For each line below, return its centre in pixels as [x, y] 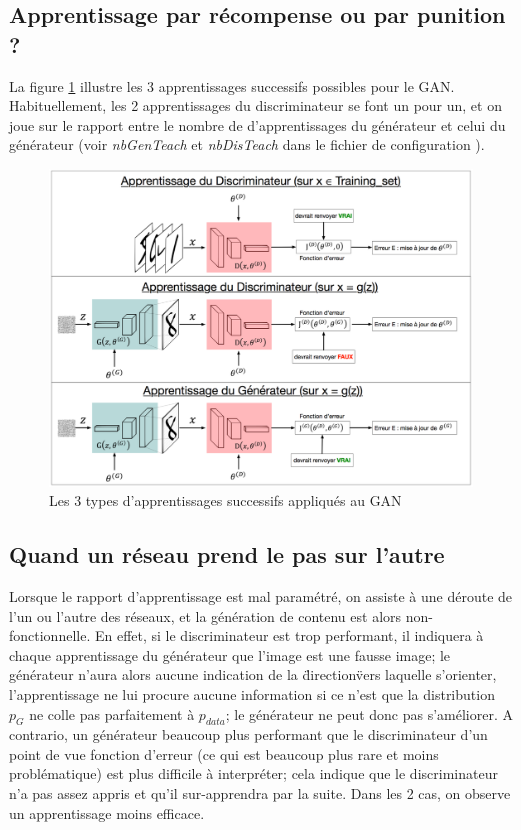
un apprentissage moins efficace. [107, 812]
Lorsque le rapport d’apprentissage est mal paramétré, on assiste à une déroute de [261, 595]
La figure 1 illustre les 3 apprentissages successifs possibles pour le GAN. [232, 85]
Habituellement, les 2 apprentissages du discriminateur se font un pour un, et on [255, 105]
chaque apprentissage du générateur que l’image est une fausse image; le [230, 654]
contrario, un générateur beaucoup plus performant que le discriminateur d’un [248, 734]
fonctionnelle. [50, 635]
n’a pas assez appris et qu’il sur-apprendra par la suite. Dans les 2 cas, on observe [260, 793]
